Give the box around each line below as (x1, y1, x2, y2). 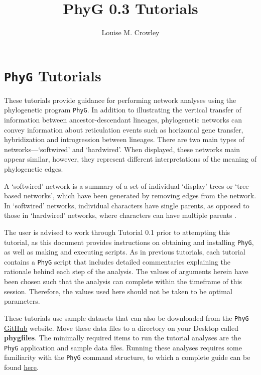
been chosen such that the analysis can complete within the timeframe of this (4, 276, 242, 287)
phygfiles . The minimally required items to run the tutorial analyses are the (4, 332, 241, 343)
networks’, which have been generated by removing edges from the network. (23, 190, 256, 201)
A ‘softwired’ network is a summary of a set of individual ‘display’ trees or (4, 180, 233, 191)
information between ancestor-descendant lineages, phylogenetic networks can (4, 114, 242, 125)
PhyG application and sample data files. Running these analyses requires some (4, 342, 242, 352)
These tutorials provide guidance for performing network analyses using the (4, 94, 236, 105)
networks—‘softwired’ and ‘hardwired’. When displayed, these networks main (4, 144, 240, 154)
